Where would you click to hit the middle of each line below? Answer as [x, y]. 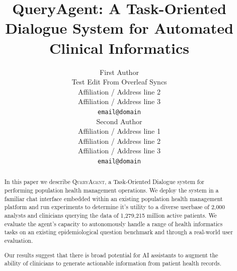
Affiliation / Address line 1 [119, 131]
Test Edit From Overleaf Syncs [119, 82]
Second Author [119, 121]
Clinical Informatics [119, 48]
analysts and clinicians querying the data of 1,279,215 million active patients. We [110, 215]
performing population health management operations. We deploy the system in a [111, 190]
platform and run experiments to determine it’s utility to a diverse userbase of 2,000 [114, 207]
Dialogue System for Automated [119, 28]
